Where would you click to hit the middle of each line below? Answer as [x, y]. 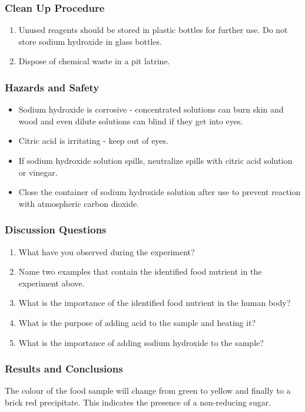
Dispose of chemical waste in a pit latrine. [94, 61]
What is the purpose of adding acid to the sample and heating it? [137, 322]
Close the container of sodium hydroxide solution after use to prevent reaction [160, 192]
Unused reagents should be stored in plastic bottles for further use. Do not [153, 30]
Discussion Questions [56, 230]
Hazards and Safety [52, 87]
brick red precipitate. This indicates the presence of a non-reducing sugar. [138, 402]
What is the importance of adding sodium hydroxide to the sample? [141, 342]
